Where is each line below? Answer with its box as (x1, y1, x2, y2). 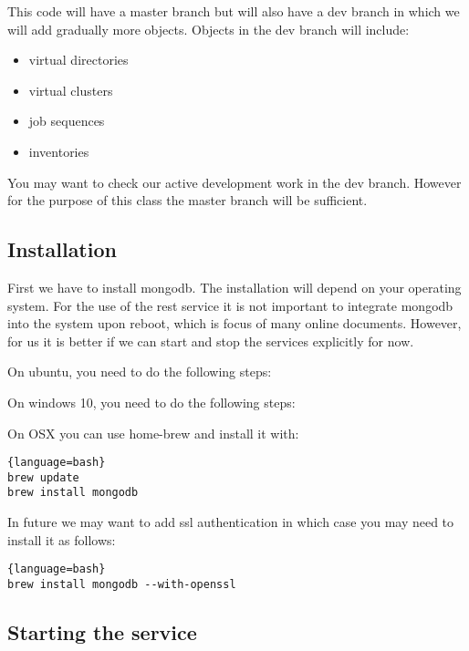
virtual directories (28, 50, 129, 69)
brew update (7, 470, 79, 484)
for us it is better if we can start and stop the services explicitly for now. (7, 331, 414, 350)
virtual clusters (28, 80, 113, 99)
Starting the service (7, 617, 197, 646)
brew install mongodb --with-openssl (7, 577, 236, 591)
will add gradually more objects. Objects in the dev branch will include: (7, 19, 410, 38)
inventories (28, 141, 89, 160)
